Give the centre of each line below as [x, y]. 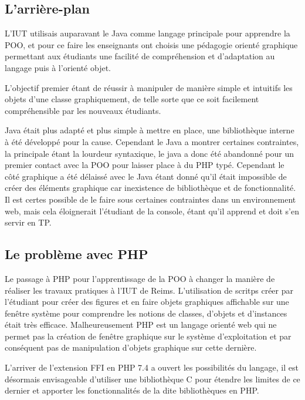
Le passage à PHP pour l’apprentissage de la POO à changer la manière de [140, 278]
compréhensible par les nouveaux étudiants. [83, 110]
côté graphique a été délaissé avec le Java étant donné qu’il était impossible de [146, 176]
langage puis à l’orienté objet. [58, 67]
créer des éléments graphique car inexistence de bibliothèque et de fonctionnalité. [150, 188]
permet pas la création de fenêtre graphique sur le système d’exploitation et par [148, 336]
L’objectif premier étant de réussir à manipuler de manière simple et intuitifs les [149, 87]
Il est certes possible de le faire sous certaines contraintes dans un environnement [150, 199]
